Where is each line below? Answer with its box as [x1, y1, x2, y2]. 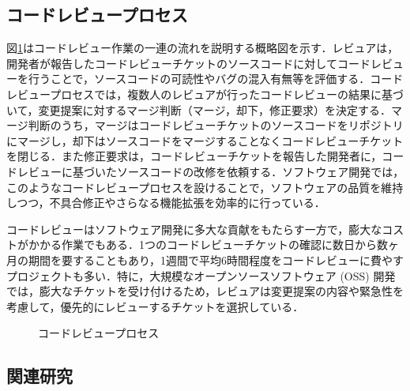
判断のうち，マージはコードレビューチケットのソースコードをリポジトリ [28, 117, 404, 133]
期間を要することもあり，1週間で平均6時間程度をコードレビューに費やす [28, 251, 404, 268]
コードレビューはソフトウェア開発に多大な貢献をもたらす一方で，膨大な [6, 220, 382, 237]
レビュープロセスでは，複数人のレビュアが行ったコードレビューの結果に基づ [6, 85, 404, 102]
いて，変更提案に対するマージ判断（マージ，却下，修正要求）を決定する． [6, 101, 392, 118]
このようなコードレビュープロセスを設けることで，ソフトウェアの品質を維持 [6, 179, 404, 195]
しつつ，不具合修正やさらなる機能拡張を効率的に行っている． [6, 194, 325, 211]
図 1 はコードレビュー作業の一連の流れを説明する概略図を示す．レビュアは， [6, 39, 399, 56]
